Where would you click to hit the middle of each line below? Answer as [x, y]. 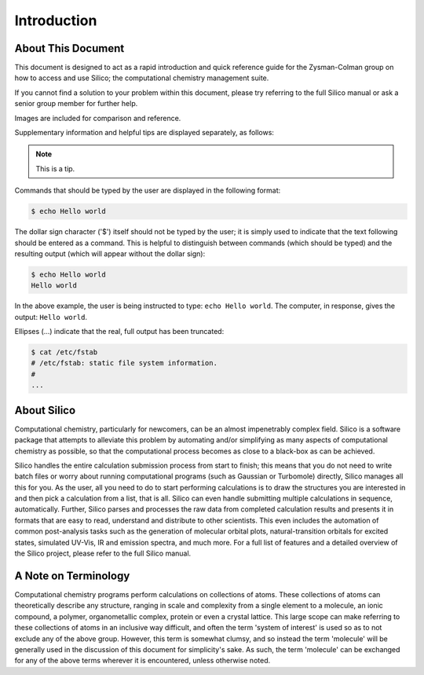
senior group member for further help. [76, 104]
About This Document [69, 48]
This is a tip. [55, 168]
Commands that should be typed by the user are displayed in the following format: [148, 191]
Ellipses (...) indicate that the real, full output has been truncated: [119, 332]
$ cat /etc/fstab [64, 352]
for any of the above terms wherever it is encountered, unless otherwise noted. [143, 661]
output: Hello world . [51, 317]
